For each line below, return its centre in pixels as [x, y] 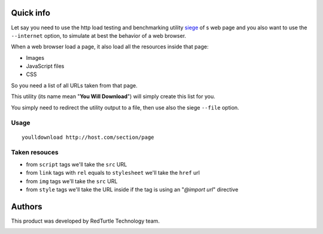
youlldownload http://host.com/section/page [88, 137]
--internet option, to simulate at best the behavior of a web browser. [99, 35]
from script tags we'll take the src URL [77, 164]
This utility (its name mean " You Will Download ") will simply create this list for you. [113, 96]
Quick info [31, 13]
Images [35, 57]
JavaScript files [45, 66]
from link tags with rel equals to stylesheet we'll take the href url [113, 173]
